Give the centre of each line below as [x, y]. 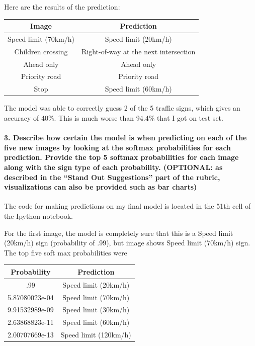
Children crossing [41, 51]
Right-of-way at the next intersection [139, 51]
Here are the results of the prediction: [62, 7]
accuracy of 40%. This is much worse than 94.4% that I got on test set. [114, 118]
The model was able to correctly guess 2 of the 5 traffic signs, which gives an [122, 108]
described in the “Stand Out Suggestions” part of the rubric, [112, 177]
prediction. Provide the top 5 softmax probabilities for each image [121, 157]
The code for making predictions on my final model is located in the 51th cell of [127, 206]
